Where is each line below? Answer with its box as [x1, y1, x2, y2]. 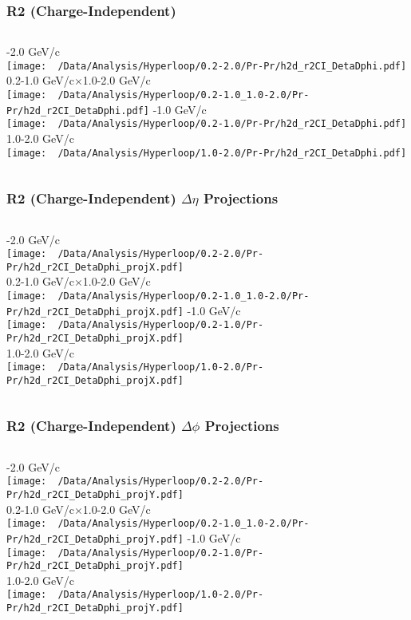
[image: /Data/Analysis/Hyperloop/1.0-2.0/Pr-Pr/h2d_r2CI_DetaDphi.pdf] [6, 147, 407, 159]
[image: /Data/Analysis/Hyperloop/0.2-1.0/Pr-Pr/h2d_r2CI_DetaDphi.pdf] [6, 118, 407, 130]
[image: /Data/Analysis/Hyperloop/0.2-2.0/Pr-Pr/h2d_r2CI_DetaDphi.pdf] [6, 60, 407, 72]
